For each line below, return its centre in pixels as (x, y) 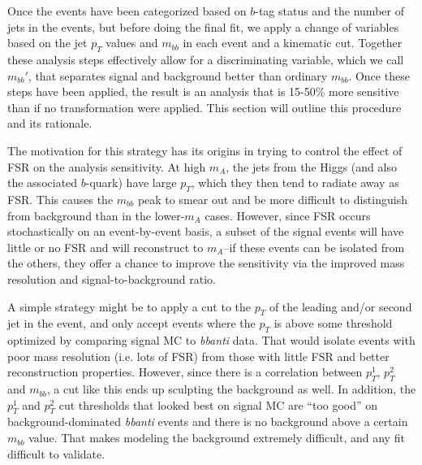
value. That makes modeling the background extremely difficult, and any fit (217, 438)
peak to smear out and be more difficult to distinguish (272, 199)
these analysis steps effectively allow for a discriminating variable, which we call (206, 59)
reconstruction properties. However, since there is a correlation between (185, 372)
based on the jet (47, 43)
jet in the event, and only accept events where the (131, 323)
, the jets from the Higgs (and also (311, 166)
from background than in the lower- (96, 215)
